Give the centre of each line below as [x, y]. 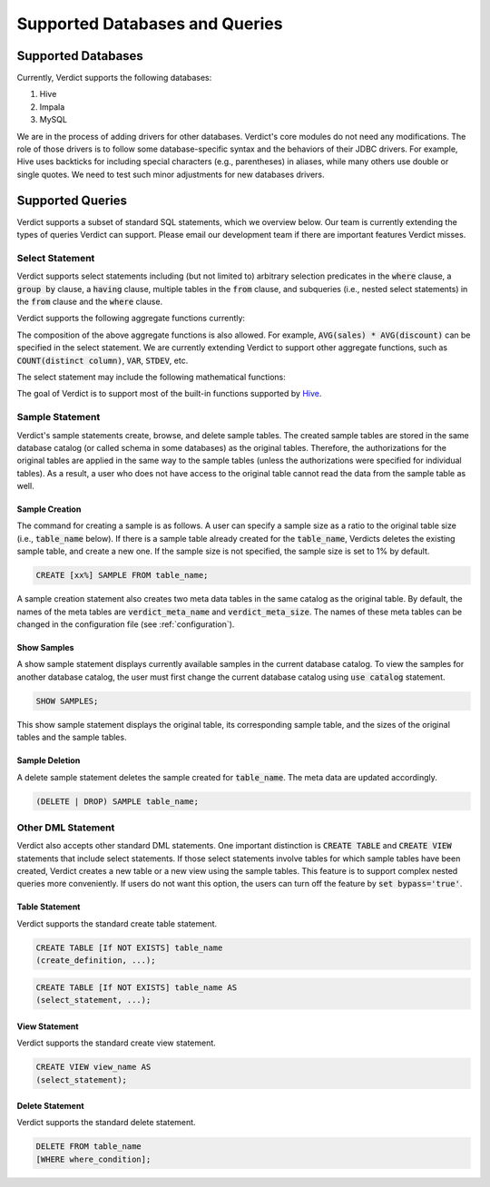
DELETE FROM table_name [89, 1147]
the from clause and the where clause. [90, 302]
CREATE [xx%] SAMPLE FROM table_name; [122, 575]
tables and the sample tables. [72, 737]
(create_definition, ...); [96, 961]
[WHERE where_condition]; [93, 1159]
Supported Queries [72, 200]
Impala [52, 107]
